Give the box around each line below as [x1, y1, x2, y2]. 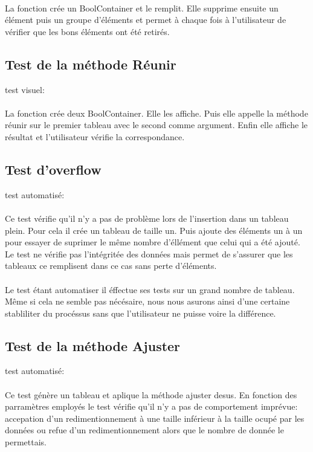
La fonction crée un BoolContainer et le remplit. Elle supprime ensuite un [5, 1, 279, 14]
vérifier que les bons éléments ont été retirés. [5, 25, 170, 37]
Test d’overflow [5, 160, 102, 178]
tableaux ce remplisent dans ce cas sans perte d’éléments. [5, 259, 217, 272]
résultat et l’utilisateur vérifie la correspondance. [5, 130, 185, 143]
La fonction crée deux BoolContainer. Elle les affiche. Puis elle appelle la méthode [5, 106, 308, 119]
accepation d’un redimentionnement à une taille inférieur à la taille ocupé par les [5, 412, 305, 424]
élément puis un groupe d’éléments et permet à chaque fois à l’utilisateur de [5, 13, 286, 26]
